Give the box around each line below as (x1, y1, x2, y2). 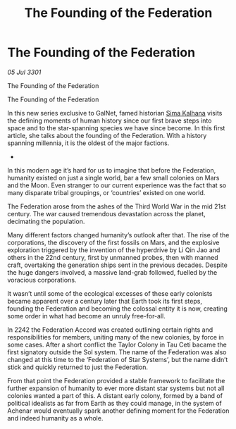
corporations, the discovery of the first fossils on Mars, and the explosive (7, 238, 220, 247)
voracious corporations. (7, 275, 77, 284)
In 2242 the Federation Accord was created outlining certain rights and (7, 325, 213, 334)
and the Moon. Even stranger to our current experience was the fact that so (7, 181, 227, 189)
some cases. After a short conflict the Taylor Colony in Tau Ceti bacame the (7, 340, 228, 349)
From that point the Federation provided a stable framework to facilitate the (7, 376, 225, 385)
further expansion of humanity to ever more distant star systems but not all (7, 384, 225, 392)
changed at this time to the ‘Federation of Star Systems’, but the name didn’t (7, 355, 228, 363)
